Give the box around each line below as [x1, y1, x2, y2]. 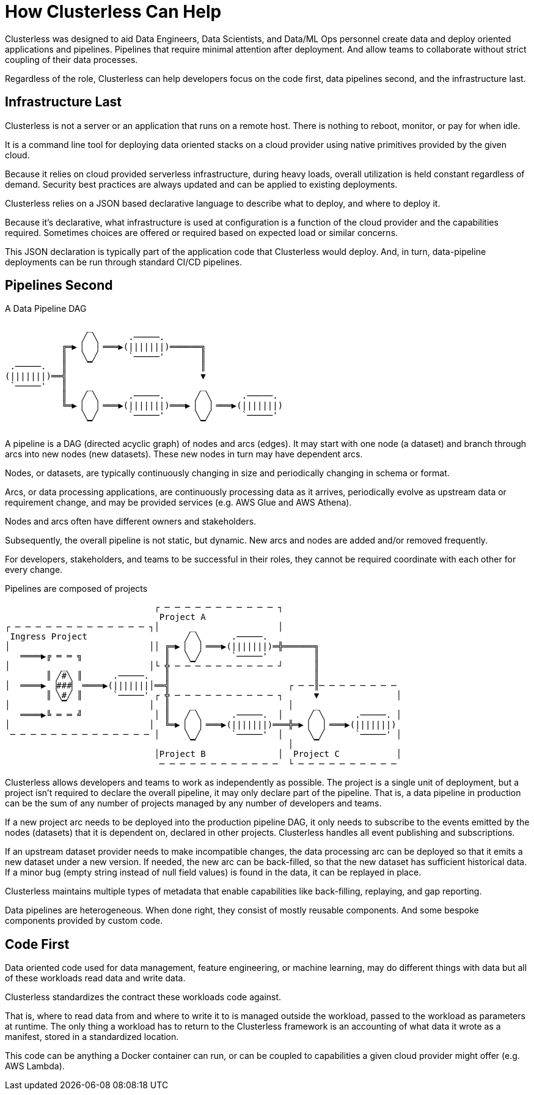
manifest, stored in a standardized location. [5, 1031, 179, 1042]
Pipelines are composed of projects [5, 583, 148, 594]
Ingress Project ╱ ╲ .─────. [10, 632, 268, 642]
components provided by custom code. [5, 915, 163, 926]
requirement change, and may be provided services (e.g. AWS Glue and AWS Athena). [5, 497, 352, 508]
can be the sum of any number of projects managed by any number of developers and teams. [5, 798, 382, 809]
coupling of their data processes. [5, 54, 138, 65]
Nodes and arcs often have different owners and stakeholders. [5, 516, 257, 527]
